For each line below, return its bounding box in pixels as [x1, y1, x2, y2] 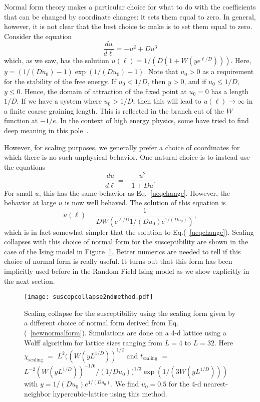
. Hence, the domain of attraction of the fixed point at [20, 86, 187, 96]
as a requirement [202, 66, 254, 77]
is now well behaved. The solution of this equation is [65, 197, 226, 208]
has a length [211, 86, 249, 96]
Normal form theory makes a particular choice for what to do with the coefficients [4, 2, 256, 12]
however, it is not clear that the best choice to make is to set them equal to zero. [4, 21, 252, 32]
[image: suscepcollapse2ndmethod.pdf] [24, 293, 153, 301]
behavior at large [4, 197, 56, 208]
